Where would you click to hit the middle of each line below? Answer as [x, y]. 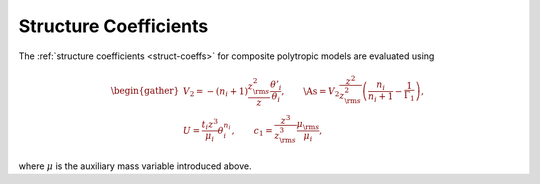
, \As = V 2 [310, 92]
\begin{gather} [145, 91]
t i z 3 [210, 124]
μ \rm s [308, 125]
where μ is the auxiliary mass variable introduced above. [135, 166]
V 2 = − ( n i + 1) [215, 92]
